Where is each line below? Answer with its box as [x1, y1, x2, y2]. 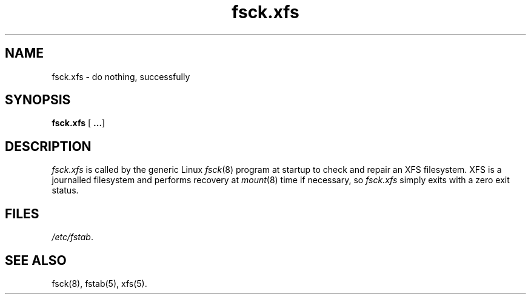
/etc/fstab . [52, 232, 93, 243]
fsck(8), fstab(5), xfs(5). [52, 278, 147, 289]
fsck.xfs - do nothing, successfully [52, 71, 190, 82]
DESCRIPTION [5, 138, 92, 154]
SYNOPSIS [5, 92, 71, 108]
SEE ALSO [5, 252, 67, 268]
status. [52, 185, 79, 196]
